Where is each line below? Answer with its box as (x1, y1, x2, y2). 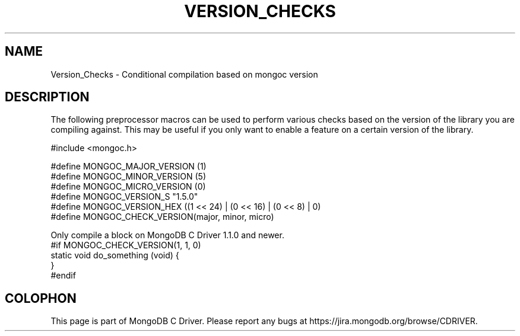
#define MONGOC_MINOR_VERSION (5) (50, 171, 206, 182)
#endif (50, 270, 76, 281)
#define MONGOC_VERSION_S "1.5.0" (50, 191, 198, 202)
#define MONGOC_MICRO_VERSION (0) (50, 181, 206, 192)
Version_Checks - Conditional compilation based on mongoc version (50, 69, 318, 79)
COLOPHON (5, 290, 77, 306)
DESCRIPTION (5, 89, 90, 105)
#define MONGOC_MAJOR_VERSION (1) (50, 161, 207, 172)
